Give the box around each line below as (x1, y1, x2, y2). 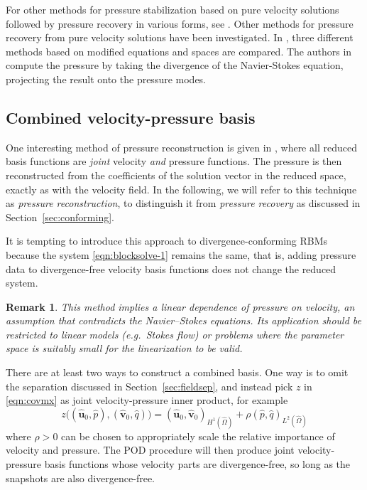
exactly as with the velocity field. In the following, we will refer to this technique (6, 181, 357, 196)
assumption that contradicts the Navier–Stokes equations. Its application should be (6, 313, 361, 328)
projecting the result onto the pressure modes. (6, 71, 207, 86)
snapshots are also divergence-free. (6, 470, 155, 485)
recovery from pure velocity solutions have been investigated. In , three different (6, 30, 354, 45)
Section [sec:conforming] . (6, 209, 114, 224)
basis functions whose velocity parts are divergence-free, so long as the (44, 456, 351, 471)
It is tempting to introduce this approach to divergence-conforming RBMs (6, 233, 328, 248)
